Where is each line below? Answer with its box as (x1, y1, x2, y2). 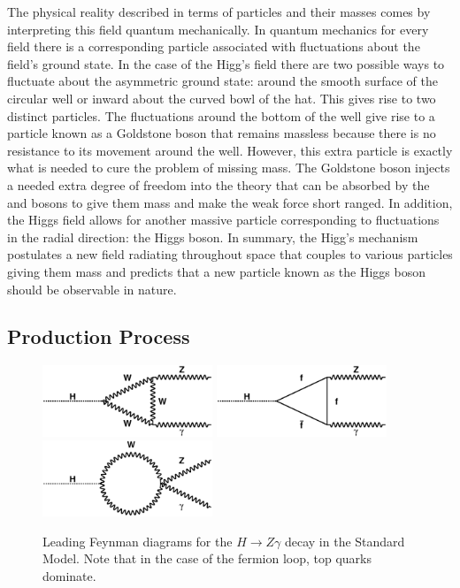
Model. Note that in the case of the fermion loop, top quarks (42, 549, 372, 568)
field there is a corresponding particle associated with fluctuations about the (7, 37, 420, 56)
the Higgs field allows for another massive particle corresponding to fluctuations (7, 210, 440, 229)
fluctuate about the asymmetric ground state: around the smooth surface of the (7, 72, 438, 90)
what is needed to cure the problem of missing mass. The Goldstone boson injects (7, 158, 450, 177)
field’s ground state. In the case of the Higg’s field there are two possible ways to (7, 54, 445, 73)
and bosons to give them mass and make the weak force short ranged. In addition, (7, 193, 453, 211)
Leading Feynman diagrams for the (42, 531, 233, 550)
